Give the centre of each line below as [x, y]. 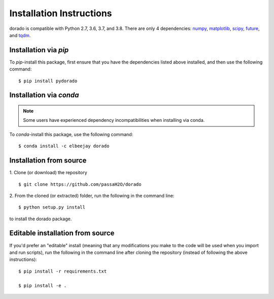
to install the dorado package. [41, 219]
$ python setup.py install [52, 207]
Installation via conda [44, 95]
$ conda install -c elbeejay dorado [64, 146]
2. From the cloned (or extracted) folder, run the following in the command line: [92, 195]
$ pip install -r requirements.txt [63, 271]
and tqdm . [20, 35]
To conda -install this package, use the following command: [71, 134]
